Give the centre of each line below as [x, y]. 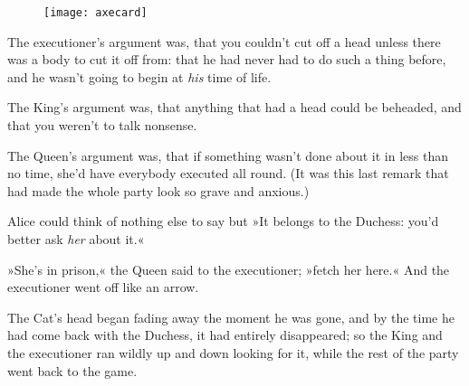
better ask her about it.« [76, 239]
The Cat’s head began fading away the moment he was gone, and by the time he [231, 317]
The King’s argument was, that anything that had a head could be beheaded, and [234, 107]
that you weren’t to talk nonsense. [102, 125]
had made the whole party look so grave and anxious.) [158, 190]
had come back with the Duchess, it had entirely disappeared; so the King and [225, 335]
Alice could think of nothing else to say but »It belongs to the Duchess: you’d [223, 221]
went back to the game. [72, 370]
